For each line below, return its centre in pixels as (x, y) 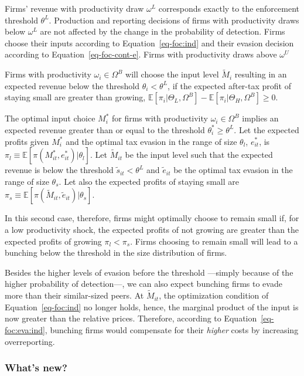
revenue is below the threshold (59, 170)
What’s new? (36, 367)
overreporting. (30, 341)
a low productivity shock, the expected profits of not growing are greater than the (152, 229)
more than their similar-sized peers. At (74, 295)
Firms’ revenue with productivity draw (74, 8)
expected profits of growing (53, 241)
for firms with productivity (160, 118)
